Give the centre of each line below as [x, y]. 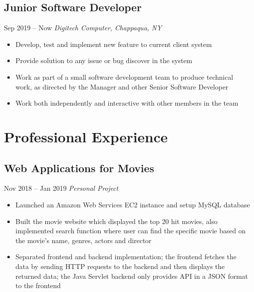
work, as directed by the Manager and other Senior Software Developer [122, 86]
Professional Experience [86, 136]
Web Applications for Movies [79, 168]
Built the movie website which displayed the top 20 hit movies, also [116, 221]
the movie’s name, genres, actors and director [83, 240]
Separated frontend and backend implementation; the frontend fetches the [126, 257]
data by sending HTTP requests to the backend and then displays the [120, 266]
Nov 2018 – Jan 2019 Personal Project [61, 188]
